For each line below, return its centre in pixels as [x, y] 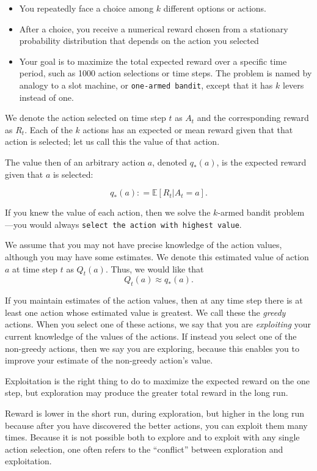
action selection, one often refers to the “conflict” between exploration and [144, 449]
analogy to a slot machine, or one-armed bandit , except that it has [146, 85]
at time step [35, 268]
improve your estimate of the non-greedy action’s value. [109, 360]
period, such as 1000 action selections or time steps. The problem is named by [166, 73]
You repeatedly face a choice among [86, 8]
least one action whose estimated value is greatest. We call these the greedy [145, 312]
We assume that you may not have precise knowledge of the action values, [144, 245]
